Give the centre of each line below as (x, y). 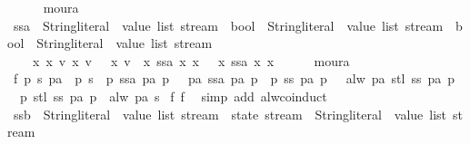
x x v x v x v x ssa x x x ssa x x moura (191, 60)
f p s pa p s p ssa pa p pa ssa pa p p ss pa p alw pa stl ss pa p (234, 78)
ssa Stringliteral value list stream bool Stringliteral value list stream (228, 25)
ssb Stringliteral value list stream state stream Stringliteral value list (230, 114)
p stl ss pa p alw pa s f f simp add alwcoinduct (173, 96)
